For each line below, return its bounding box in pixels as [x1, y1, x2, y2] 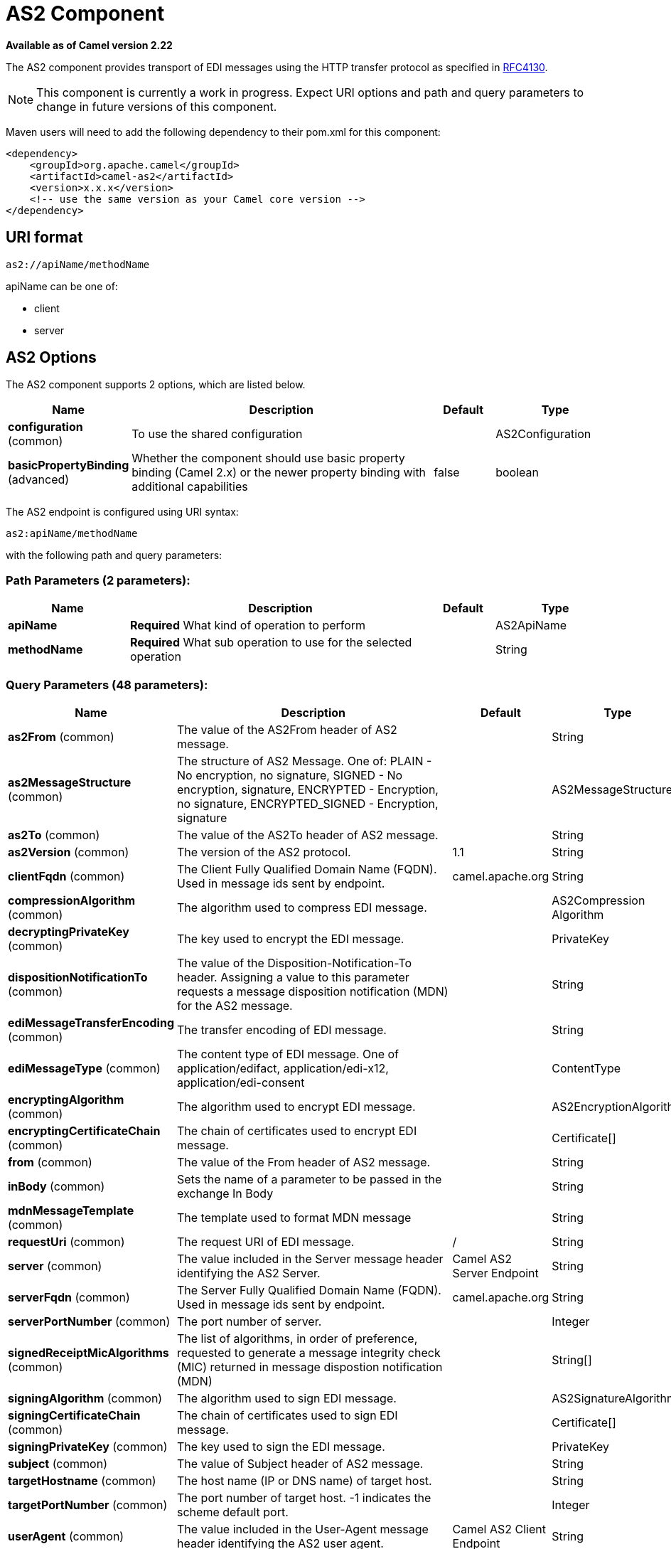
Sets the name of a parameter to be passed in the [177, 1171, 442, 1186]
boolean [495, 465, 539, 480]
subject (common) [8, 1456, 107, 1471]
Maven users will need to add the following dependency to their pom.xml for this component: [6, 125, 441, 138]
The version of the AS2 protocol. [177, 844, 351, 859]
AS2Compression [552, 893, 645, 907]
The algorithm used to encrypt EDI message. [177, 1099, 416, 1114]
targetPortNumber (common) [8, 1497, 168, 1512]
